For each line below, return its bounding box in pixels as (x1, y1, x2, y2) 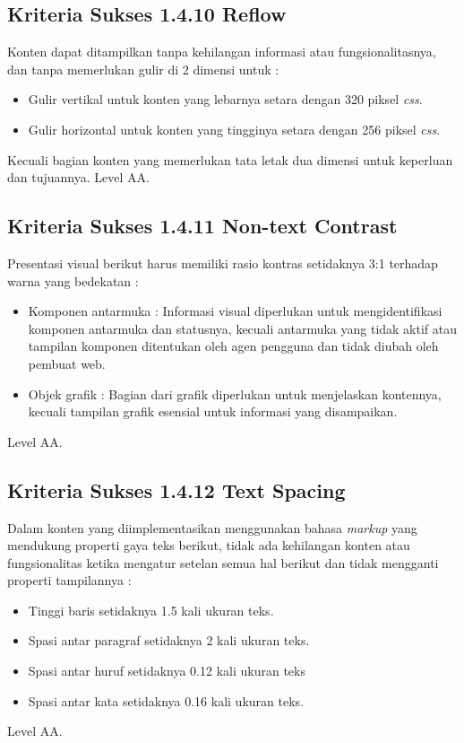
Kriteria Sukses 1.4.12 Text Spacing (7, 476, 346, 503)
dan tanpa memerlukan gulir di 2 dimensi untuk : (7, 59, 279, 78)
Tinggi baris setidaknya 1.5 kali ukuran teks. (28, 600, 274, 619)
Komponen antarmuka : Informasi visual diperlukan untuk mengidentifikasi (28, 302, 443, 320)
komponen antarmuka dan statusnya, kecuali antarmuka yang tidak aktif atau (28, 319, 458, 337)
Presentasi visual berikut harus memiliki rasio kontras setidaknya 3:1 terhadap (7, 253, 438, 272)
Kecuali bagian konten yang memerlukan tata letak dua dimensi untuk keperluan (7, 150, 453, 169)
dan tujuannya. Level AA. (7, 168, 150, 187)
